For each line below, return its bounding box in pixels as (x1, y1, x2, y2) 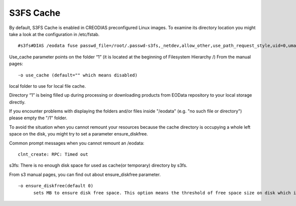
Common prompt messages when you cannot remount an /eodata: (9, 140, 145, 146)
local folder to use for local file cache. (9, 83, 86, 89)
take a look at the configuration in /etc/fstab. (9, 31, 100, 37)
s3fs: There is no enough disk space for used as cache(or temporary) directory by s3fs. (9, 163, 187, 169)
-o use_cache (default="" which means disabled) (18, 72, 138, 78)
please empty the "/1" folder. (9, 115, 68, 121)
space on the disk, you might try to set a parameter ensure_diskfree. (9, 131, 148, 137)
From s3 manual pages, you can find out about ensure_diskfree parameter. (9, 172, 161, 177)
